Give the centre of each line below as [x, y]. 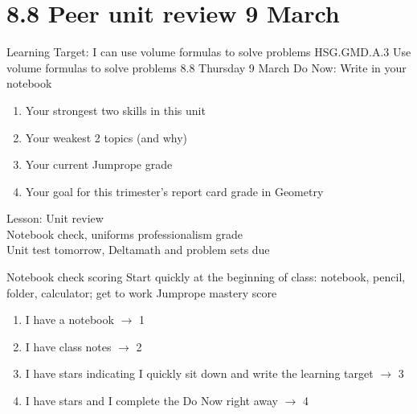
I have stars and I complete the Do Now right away [151, 401]
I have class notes [68, 346]
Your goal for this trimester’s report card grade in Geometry [174, 191]
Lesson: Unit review [55, 218]
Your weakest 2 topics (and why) [106, 137]
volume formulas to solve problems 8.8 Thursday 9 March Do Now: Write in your [206, 67]
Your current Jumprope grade [99, 164]
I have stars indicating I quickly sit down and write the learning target [199, 373]
